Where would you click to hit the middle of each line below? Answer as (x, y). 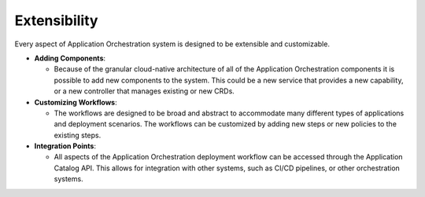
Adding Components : (70, 58)
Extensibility (56, 20)
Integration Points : (65, 146)
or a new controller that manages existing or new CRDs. (144, 91)
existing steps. (78, 135)
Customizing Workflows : (76, 102)
